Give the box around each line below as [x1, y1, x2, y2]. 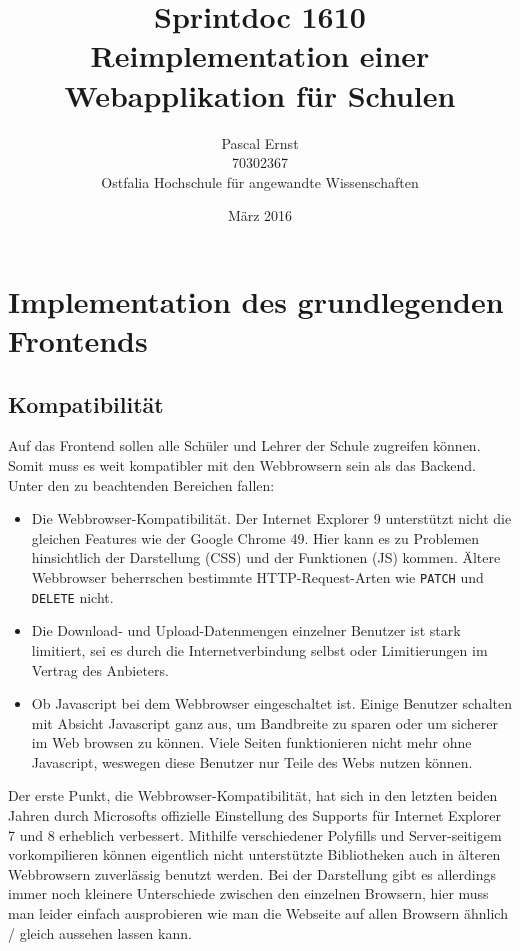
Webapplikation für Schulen [64, 74, 456, 115]
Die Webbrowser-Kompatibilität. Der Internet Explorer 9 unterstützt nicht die [31, 508, 512, 529]
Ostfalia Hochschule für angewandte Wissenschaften [101, 171, 419, 192]
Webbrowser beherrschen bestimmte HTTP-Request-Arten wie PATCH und [31, 567, 484, 588]
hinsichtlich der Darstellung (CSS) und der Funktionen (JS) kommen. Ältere [31, 547, 501, 568]
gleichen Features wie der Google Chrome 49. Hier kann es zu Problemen [31, 527, 480, 548]
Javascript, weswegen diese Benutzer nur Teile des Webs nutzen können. [31, 751, 473, 772]
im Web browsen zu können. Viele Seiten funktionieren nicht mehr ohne [31, 732, 472, 753]
